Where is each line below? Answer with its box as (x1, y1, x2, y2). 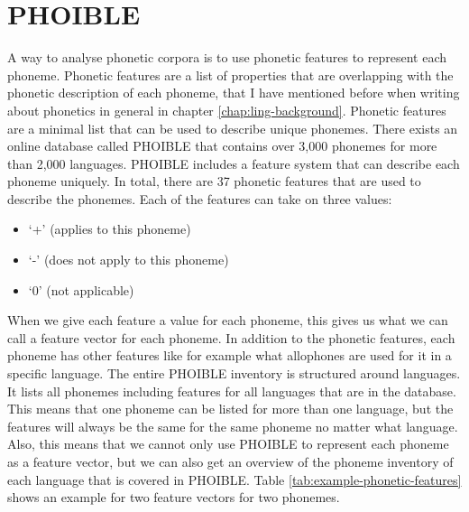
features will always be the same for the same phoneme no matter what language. (7, 416, 458, 435)
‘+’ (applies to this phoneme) (28, 219, 191, 238)
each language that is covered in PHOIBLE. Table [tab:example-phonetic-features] (7, 470, 462, 489)
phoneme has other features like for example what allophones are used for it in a (7, 346, 452, 365)
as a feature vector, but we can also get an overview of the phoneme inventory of (7, 452, 454, 470)
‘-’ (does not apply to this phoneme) (28, 250, 229, 269)
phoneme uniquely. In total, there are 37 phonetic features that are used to (7, 172, 421, 191)
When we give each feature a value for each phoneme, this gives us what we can (7, 311, 448, 330)
